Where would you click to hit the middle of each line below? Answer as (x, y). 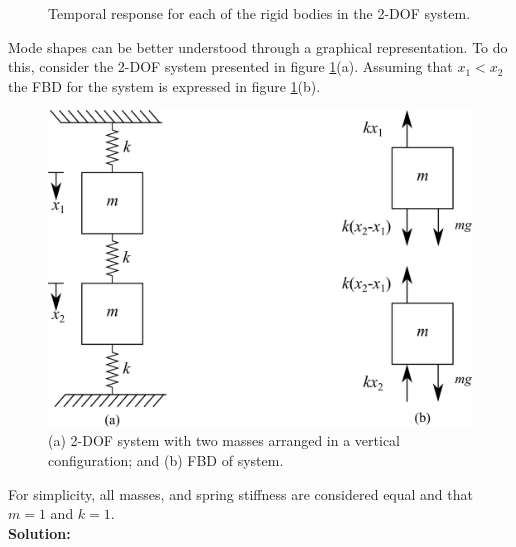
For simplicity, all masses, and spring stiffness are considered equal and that (240, 493)
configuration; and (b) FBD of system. (166, 459)
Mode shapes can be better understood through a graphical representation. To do (258, 46)
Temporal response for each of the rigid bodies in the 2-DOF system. (259, 13)
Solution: (39, 532)
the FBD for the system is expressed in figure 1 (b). (164, 85)
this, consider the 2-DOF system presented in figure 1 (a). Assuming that (230, 66)
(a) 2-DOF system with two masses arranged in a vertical (224, 440)
